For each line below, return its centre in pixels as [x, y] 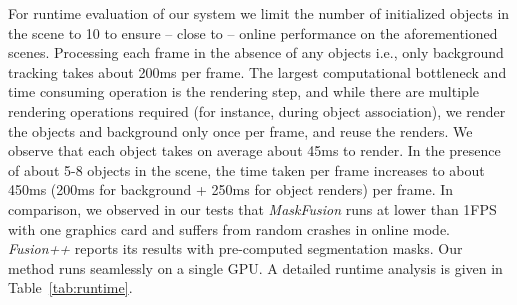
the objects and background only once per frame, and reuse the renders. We [240, 130]
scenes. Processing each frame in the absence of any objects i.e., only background [256, 52]
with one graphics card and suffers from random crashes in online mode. [229, 228]
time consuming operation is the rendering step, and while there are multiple [243, 91]
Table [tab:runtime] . [70, 287]
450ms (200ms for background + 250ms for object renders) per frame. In [231, 189]
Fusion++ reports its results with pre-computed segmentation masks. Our [235, 248]
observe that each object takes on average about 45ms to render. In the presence [254, 150]
